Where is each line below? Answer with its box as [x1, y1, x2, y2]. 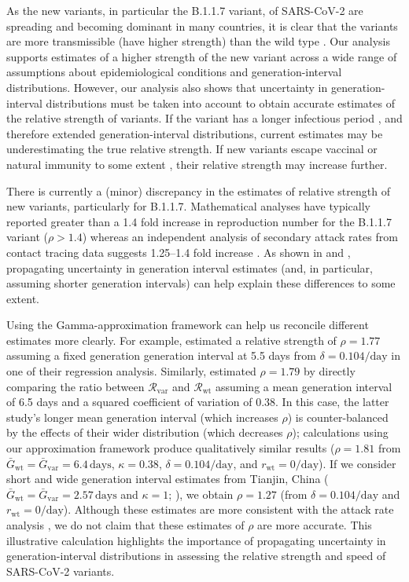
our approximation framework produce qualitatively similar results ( [6, 440, 335, 456]
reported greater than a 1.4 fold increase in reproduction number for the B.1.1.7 [6, 213, 392, 229]
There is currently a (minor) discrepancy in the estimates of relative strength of [6, 182, 390, 199]
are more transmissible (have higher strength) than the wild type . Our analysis [6, 33, 390, 49]
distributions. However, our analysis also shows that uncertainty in [6, 79, 328, 95]
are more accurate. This [257, 517, 372, 533]
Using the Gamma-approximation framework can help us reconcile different [6, 317, 369, 333]
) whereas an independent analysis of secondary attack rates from [82, 229, 398, 245]
